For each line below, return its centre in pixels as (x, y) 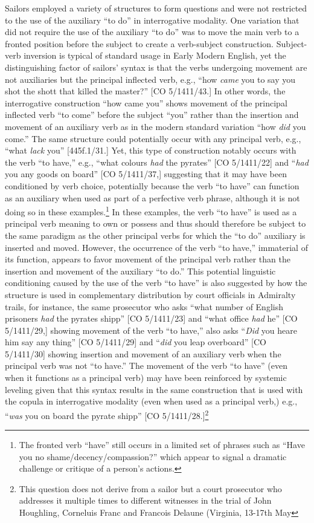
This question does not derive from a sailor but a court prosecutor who (150, 488)
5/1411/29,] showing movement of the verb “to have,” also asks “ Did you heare (151, 330)
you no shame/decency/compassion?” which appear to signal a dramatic (153, 456)
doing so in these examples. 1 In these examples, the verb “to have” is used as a (151, 211)
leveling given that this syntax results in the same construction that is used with (154, 389)
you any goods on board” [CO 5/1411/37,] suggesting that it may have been (146, 174)
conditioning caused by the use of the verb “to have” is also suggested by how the (156, 283)
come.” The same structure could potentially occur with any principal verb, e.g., (153, 138)
